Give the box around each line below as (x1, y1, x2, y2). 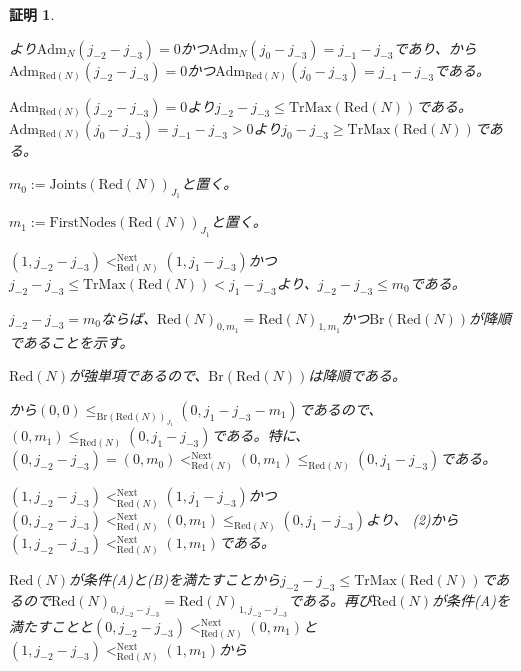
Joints (49, 178, 87, 193)
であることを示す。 (9, 331, 134, 352)
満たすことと (9, 615, 93, 636)
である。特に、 (211, 425, 309, 446)
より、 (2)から (366, 508, 459, 529)
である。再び (288, 589, 373, 610)
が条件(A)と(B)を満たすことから (69, 568, 281, 589)
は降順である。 (308, 365, 407, 386)
